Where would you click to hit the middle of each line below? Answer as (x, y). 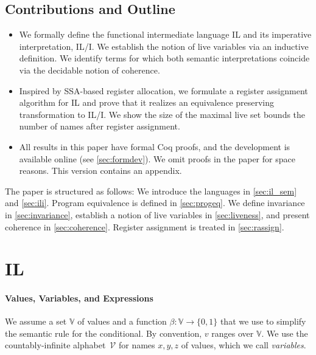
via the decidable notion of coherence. (90, 70)
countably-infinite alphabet (55, 345)
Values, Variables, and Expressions (79, 298)
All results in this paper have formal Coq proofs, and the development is (155, 146)
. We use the (285, 333)
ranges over (233, 333)
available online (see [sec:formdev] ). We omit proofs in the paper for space (157, 158)
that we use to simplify (263, 321)
